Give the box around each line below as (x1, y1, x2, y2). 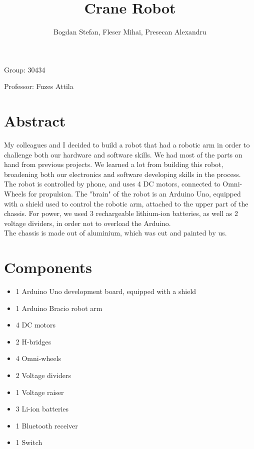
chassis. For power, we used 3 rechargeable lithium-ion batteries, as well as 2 (4, 208, 238, 218)
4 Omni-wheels (15, 353, 61, 363)
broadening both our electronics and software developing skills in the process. (4, 168, 241, 179)
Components (4, 257, 92, 277)
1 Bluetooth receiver (15, 420, 78, 430)
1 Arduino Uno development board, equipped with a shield (15, 286, 196, 296)
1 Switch (15, 437, 42, 447)
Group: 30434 (4, 64, 45, 74)
